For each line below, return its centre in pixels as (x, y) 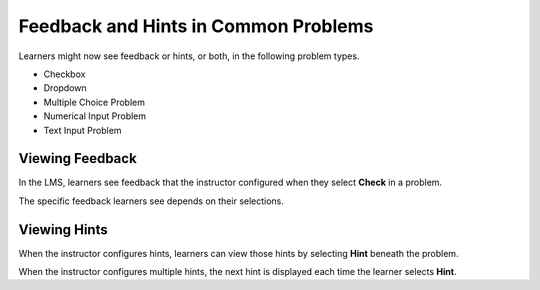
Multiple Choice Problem (94, 102)
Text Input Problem (82, 130)
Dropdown (65, 88)
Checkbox (64, 74)
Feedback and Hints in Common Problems (196, 26)
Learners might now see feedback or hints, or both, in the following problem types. (189, 56)
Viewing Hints (63, 229)
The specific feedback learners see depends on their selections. (151, 201)
